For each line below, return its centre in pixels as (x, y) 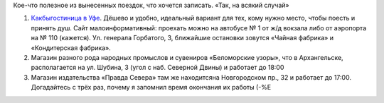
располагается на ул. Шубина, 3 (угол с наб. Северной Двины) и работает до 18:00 (158, 68)
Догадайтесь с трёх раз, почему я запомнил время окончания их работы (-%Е (151, 87)
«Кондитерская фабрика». (71, 48)
